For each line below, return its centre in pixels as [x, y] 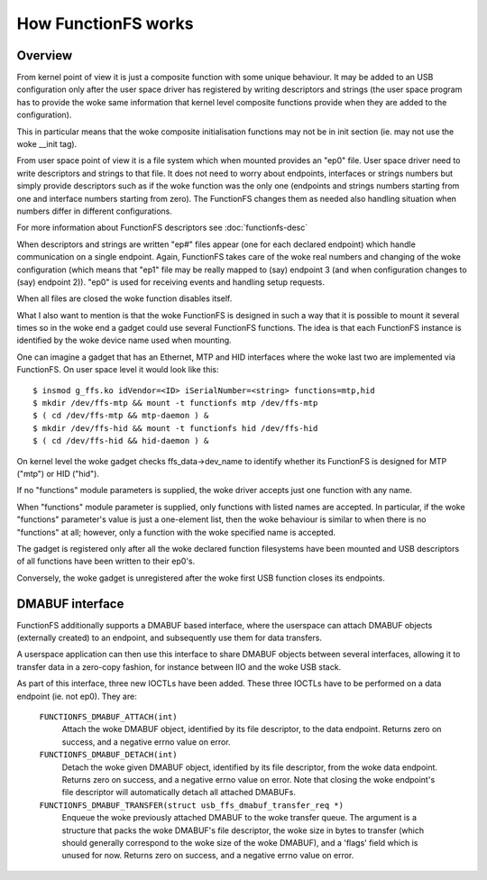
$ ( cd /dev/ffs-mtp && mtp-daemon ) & [121, 416]
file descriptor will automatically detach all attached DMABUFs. [179, 793]
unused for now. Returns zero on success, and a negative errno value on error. [208, 856]
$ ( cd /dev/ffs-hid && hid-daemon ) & [121, 441]
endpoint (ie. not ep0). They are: [77, 696]
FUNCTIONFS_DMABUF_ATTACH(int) [108, 716]
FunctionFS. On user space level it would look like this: [118, 370]
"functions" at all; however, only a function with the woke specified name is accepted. [176, 532]
